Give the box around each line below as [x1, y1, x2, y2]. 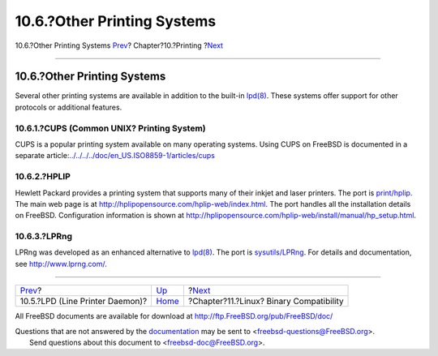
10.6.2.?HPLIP [15, 171, 71, 182]
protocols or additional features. [15, 102, 122, 112]
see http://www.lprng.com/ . [15, 259, 107, 268]
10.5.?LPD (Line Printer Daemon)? [19, 296, 148, 307]
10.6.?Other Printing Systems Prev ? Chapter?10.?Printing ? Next [15, 41, 223, 50]
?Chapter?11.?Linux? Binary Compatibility [187, 296, 344, 307]
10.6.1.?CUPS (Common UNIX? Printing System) [15, 122, 206, 134]
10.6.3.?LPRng [15, 231, 73, 242]
